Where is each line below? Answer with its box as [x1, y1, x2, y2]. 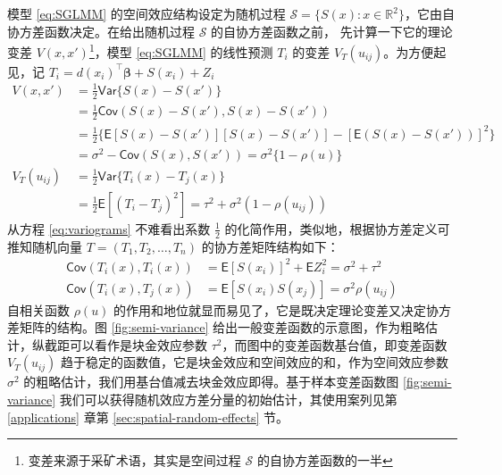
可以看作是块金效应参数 [69, 335, 207, 354]
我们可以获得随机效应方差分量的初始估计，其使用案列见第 [59, 390, 397, 409]
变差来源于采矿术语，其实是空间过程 [28, 451, 241, 470]
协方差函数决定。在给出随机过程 [7, 21, 195, 40]
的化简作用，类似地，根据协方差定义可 [224, 219, 450, 237]
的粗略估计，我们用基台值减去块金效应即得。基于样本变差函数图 [23, 372, 399, 391]
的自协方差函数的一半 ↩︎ [256, 451, 393, 470]
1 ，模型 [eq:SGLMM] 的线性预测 [88, 40, 273, 61]
